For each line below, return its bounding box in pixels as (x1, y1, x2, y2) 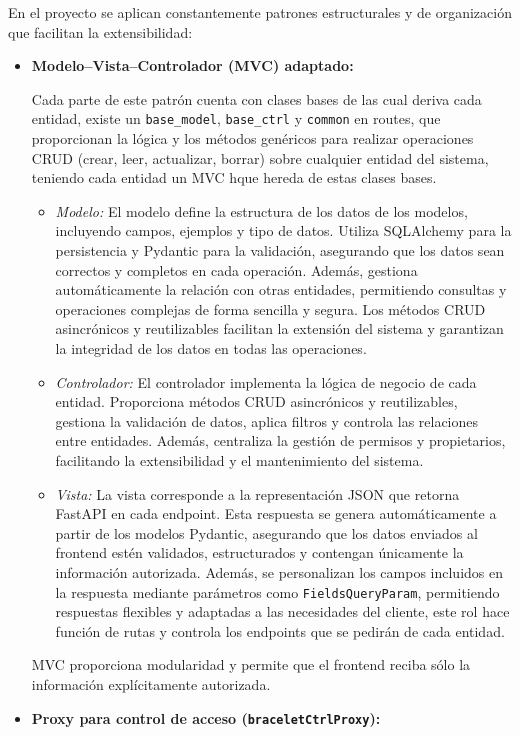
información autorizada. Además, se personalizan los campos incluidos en (55, 561, 504, 582)
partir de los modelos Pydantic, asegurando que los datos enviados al (55, 522, 478, 543)
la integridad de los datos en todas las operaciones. (55, 337, 367, 358)
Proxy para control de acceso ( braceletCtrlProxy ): (31, 707, 381, 728)
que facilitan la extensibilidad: (8, 21, 193, 42)
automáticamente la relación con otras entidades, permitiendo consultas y (55, 279, 507, 300)
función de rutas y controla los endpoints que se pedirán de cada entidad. (55, 620, 505, 641)
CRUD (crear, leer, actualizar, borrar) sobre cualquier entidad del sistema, (31, 147, 489, 168)
